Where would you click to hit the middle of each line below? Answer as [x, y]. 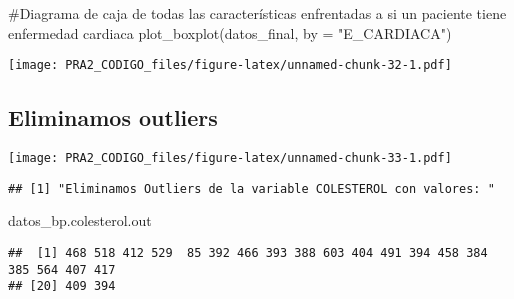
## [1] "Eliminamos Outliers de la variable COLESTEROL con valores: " [251, 188]
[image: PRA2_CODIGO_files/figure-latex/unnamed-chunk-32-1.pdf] [230, 65]
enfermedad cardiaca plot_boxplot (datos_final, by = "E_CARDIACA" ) [230, 32]
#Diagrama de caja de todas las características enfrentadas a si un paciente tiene [257, 13]
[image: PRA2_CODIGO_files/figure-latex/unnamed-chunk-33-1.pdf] [230, 158]
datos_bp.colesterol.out [80, 220]
